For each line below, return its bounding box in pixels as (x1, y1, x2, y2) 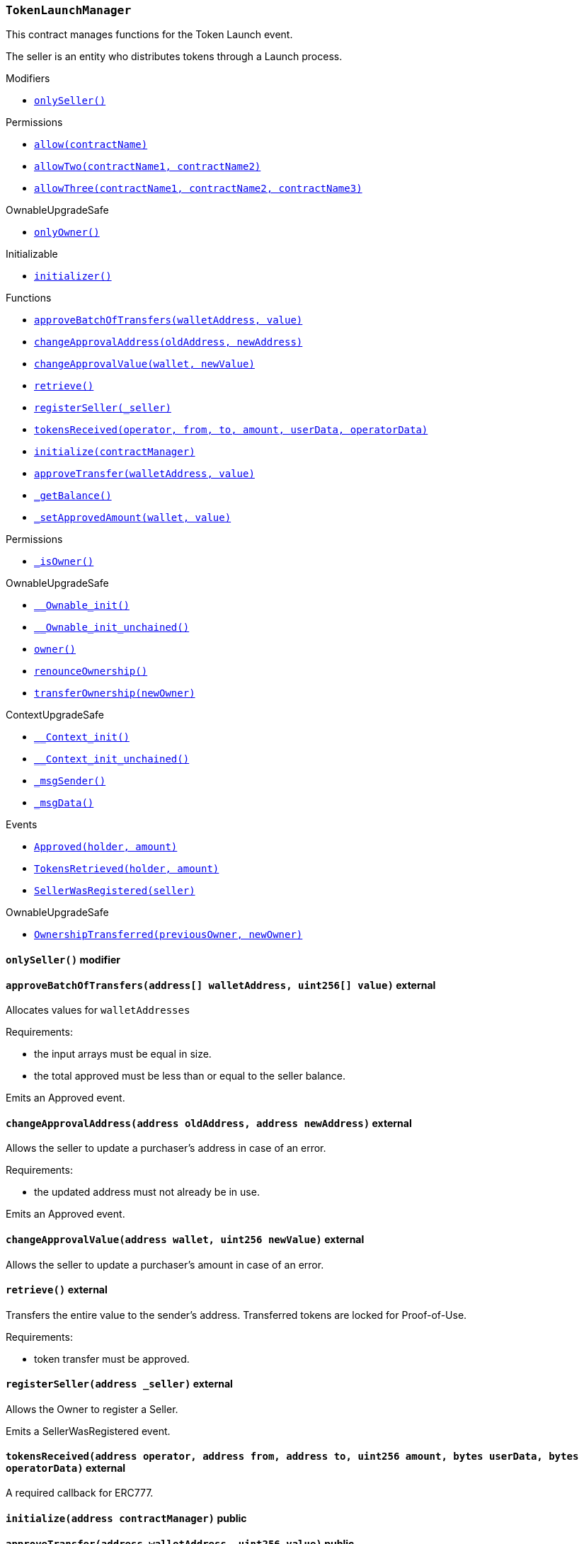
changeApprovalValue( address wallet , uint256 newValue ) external (6, 1233, 365, 1246)
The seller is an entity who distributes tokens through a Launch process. (6, 50, 343, 63)
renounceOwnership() (34, 665, 148, 677)
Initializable (6, 248, 58, 261)
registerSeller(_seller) (34, 402, 171, 414)
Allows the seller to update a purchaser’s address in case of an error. (6, 1142, 326, 1155)
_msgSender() (34, 775, 106, 787)
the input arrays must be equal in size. (34, 1048, 212, 1060)
